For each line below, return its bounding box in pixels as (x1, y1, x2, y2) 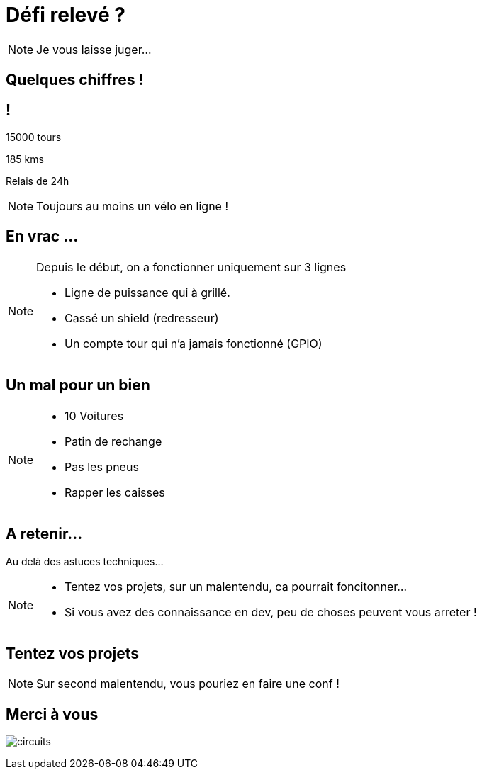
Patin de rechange (65, 434, 162, 448)
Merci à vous (6, 705, 99, 723)
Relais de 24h (6, 175, 69, 188)
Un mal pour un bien (6, 376, 150, 395)
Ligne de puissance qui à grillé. (65, 285, 230, 300)
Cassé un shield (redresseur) (65, 310, 219, 325)
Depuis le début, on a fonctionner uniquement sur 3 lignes (36, 259, 347, 274)
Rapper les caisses (65, 485, 165, 499)
